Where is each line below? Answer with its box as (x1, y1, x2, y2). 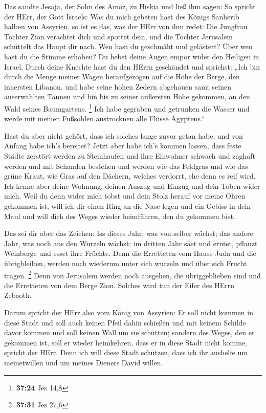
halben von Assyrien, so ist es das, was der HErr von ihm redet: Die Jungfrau (4, 21, 248, 32)
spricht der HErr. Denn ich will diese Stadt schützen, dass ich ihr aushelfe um (4, 347, 248, 358)
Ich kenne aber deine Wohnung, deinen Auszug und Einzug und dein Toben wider (4, 180, 260, 191)
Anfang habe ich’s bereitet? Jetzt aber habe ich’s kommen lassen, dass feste (4, 140, 241, 151)
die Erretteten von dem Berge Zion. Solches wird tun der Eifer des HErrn (4, 279, 235, 290)
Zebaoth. (4, 290, 32, 300)
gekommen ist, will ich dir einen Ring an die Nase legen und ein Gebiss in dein (4, 200, 251, 211)
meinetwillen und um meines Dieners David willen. (4, 357, 163, 367)
